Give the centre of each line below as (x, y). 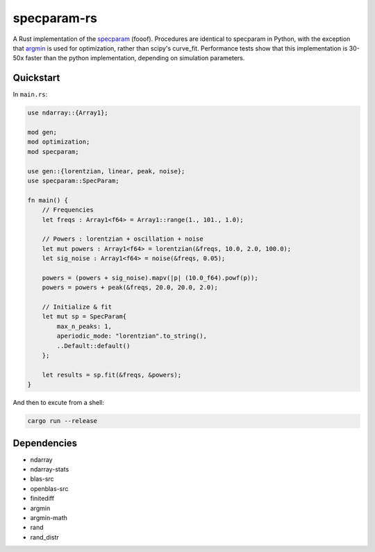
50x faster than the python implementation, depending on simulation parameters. (129, 58)
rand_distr (44, 537)
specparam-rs (55, 18)
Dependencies (45, 443)
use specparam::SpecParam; (73, 181)
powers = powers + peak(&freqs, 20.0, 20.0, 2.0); (130, 287)
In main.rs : (30, 94)
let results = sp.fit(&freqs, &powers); (112, 375)
